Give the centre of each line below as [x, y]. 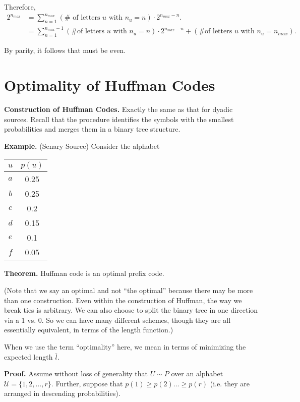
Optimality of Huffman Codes [110, 85]
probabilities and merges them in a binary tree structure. [92, 129]
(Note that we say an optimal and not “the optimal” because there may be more [129, 290]
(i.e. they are [230, 383]
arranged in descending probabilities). [62, 393]
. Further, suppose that [87, 383]
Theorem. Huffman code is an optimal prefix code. [84, 273]
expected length [28, 356]
